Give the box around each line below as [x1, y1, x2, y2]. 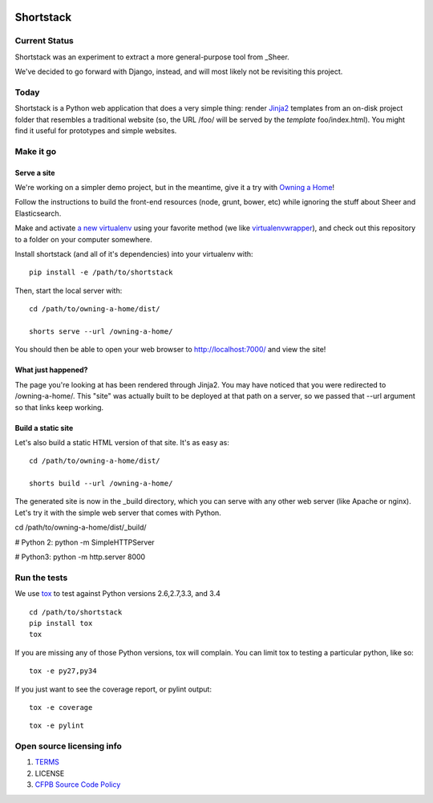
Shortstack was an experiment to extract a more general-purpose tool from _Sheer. [14, 52, 290, 62]
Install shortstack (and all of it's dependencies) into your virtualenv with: [14, 249, 253, 258]
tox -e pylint [29, 721, 84, 730]
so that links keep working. [14, 402, 104, 412]
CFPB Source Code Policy [34, 780, 121, 789]
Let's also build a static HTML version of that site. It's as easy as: [14, 437, 230, 447]
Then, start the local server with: [14, 286, 123, 295]
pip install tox [29, 618, 93, 627]
